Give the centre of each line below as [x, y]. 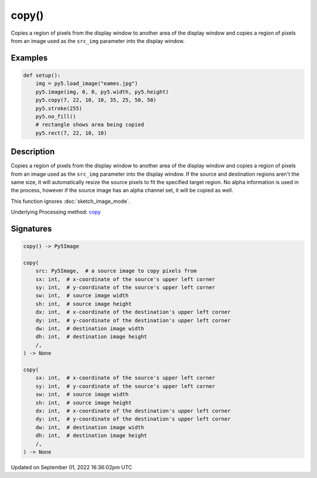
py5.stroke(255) [59, 108]
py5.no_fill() [56, 116]
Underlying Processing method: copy [56, 212]
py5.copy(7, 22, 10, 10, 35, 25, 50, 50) [96, 100]
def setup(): [42, 75]
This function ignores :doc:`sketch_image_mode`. [70, 201]
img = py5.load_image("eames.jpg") [87, 83]
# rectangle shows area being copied [90, 125]
